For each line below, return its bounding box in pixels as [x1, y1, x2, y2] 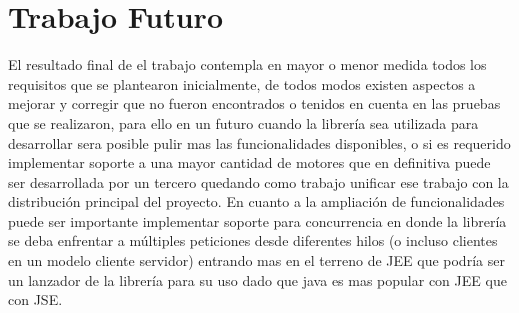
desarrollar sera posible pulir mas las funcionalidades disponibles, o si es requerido [8, 132, 511, 153]
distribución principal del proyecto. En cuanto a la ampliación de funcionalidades [8, 191, 505, 212]
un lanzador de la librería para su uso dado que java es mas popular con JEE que [8, 269, 507, 290]
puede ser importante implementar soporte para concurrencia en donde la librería [8, 210, 507, 231]
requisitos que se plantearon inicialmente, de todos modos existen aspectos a [8, 73, 476, 94]
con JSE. [8, 289, 63, 310]
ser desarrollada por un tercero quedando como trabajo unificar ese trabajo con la [8, 171, 509, 192]
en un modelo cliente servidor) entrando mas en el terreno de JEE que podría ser [8, 250, 505, 271]
